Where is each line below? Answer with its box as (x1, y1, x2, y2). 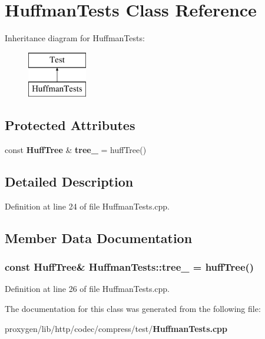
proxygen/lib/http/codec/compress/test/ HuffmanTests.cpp (5, 322, 227, 334)
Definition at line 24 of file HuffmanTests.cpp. (5, 200, 170, 212)
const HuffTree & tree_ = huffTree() (5, 144, 147, 156)
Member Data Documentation (5, 228, 193, 247)
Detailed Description (5, 172, 134, 191)
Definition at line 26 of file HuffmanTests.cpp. (5, 282, 170, 295)
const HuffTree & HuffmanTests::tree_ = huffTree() (5, 260, 254, 274)
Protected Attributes (5, 116, 135, 134)
